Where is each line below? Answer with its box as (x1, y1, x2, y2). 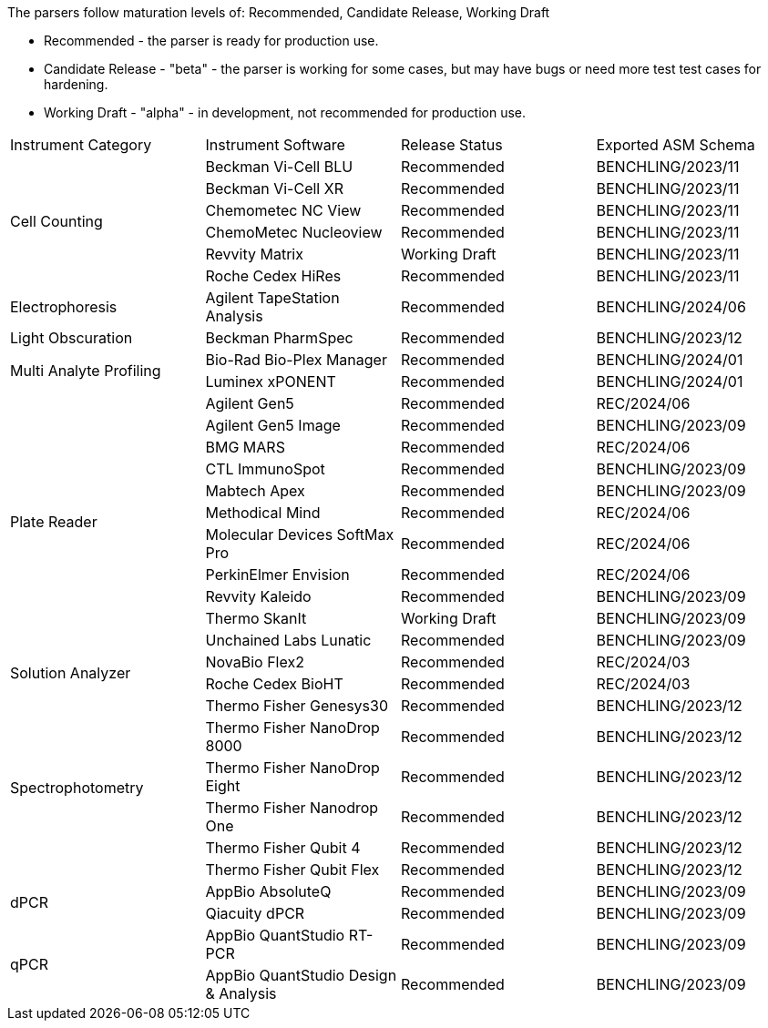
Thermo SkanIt (205, 609, 307, 627)
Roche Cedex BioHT (205, 675, 343, 693)
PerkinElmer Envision (205, 565, 350, 584)
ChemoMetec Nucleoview (205, 223, 383, 241)
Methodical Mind (205, 504, 321, 522)
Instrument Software (205, 136, 345, 154)
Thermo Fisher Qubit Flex (205, 860, 380, 879)
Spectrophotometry (10, 779, 144, 797)
